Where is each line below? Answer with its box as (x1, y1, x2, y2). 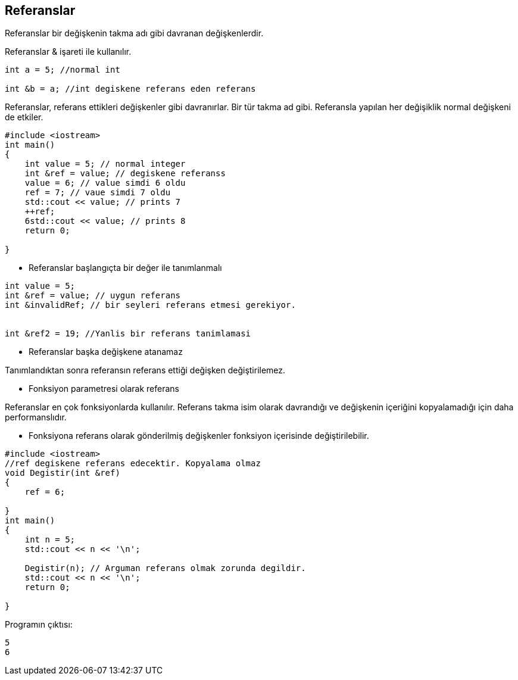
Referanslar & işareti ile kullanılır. (5, 46, 132, 57)
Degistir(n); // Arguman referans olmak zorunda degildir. (24, 563, 306, 573)
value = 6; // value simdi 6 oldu (24, 178, 186, 188)
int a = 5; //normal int (5, 65, 120, 75)
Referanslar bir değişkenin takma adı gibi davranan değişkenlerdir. (5, 28, 264, 39)
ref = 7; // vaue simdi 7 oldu (24, 188, 171, 198)
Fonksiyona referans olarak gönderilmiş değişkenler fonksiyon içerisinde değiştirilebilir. (29, 431, 369, 441)
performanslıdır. (5, 412, 67, 423)
